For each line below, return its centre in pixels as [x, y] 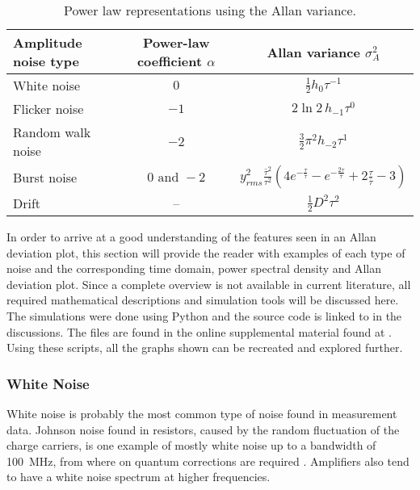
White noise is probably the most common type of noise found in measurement [202, 413]
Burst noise [45, 177]
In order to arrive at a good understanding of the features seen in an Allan [191, 237]
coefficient [170, 61]
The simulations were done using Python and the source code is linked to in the [204, 315]
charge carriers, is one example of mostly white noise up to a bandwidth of [191, 445]
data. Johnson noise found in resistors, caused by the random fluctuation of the [203, 429]
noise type [46, 61]
